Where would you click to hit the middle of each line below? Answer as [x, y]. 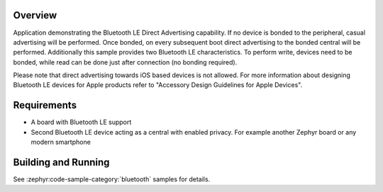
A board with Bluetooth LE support [81, 122]
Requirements [45, 105]
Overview [35, 15]
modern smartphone [61, 142]
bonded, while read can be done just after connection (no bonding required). [125, 62]
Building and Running [61, 162]
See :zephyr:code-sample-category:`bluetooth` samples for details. [112, 179]
